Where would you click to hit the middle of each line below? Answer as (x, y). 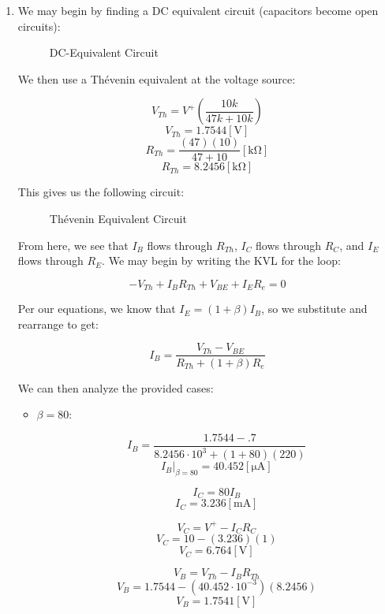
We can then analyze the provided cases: (116, 387)
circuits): (39, 26)
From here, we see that (73, 245)
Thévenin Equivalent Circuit (118, 219)
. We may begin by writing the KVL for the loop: (221, 260)
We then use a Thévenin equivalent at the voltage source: (157, 78)
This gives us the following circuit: (101, 192)
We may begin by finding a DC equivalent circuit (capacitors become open (198, 10)
